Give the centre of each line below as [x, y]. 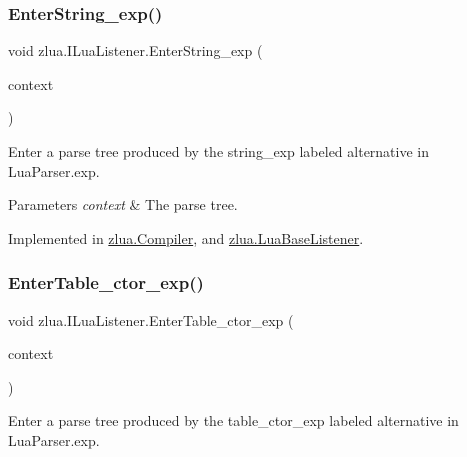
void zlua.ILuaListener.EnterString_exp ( [135, 50]
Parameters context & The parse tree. [123, 204]
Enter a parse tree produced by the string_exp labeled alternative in [219, 151]
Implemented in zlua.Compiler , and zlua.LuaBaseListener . [186, 237]
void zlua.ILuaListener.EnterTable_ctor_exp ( [151, 319]
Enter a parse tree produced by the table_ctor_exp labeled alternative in [233, 420]
